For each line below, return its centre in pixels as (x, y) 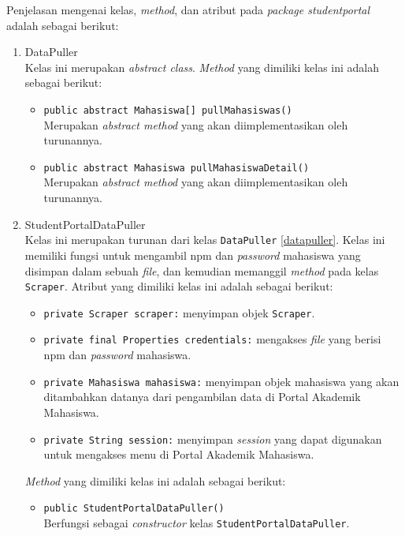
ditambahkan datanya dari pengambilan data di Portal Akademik (202, 397)
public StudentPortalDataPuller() (134, 509)
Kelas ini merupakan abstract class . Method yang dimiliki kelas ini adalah (202, 67)
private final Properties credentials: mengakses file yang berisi (212, 339)
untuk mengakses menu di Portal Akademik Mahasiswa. (179, 454)
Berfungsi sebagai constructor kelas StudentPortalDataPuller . (197, 523)
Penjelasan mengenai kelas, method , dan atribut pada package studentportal (188, 9)
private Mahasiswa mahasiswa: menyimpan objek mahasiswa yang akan (221, 381)
